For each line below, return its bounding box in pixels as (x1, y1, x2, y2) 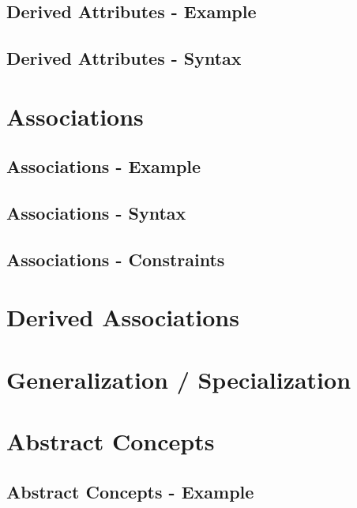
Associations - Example (6, 154, 201, 179)
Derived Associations (6, 301, 239, 333)
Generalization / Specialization (6, 363, 351, 395)
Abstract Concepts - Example (6, 479, 254, 503)
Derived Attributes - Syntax (6, 46, 242, 70)
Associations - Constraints (6, 246, 225, 271)
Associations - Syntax (6, 201, 186, 225)
